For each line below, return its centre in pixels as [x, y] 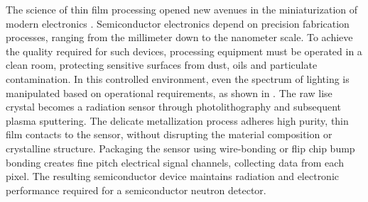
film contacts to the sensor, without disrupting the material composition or [169, 134]
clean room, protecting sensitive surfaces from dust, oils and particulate [162, 65]
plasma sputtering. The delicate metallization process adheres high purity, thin [177, 120]
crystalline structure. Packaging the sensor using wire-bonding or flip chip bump [180, 148]
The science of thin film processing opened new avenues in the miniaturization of [182, 9]
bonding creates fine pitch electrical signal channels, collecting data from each [175, 162]
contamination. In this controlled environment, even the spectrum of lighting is [178, 78]
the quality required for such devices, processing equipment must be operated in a [184, 51]
